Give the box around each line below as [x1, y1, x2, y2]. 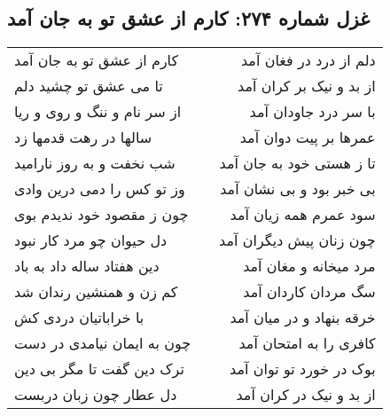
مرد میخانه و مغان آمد [243, 255, 376, 277]
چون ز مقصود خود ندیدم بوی [14, 204, 189, 225]
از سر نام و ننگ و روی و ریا [14, 101, 182, 122]
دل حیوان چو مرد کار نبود [14, 230, 168, 251]
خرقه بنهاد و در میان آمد [230, 307, 376, 328]
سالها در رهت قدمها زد [14, 127, 152, 148]
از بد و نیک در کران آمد [236, 384, 376, 405]
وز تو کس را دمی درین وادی [14, 178, 185, 200]
